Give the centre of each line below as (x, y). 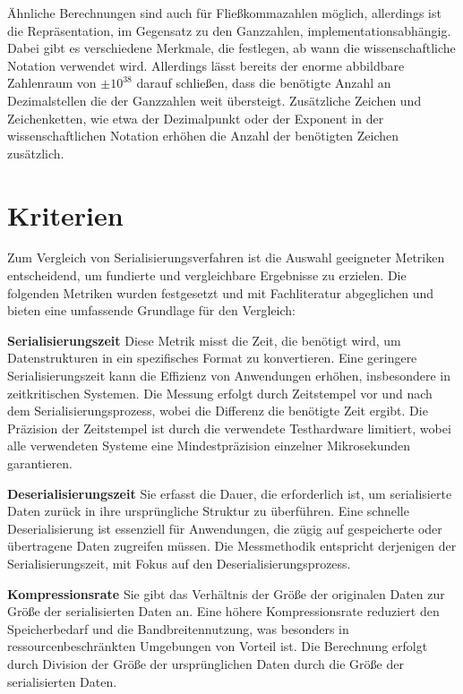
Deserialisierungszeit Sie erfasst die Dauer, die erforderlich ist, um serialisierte (230, 493)
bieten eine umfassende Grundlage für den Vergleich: (151, 310)
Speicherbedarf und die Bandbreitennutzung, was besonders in (178, 628)
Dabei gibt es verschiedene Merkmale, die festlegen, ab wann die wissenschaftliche (231, 48)
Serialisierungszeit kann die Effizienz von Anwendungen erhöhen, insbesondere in (229, 376)
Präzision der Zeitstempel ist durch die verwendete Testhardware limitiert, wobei (229, 428)
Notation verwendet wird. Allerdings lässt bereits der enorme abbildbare (206, 65)
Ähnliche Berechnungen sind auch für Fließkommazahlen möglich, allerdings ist (224, 13)
